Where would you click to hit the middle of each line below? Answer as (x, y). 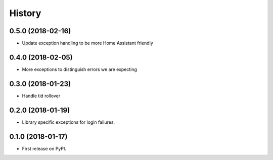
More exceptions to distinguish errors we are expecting (80, 69)
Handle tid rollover (41, 96)
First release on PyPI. (44, 148)
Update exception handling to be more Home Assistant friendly (88, 43)
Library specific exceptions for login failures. (69, 122)
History (25, 13)
